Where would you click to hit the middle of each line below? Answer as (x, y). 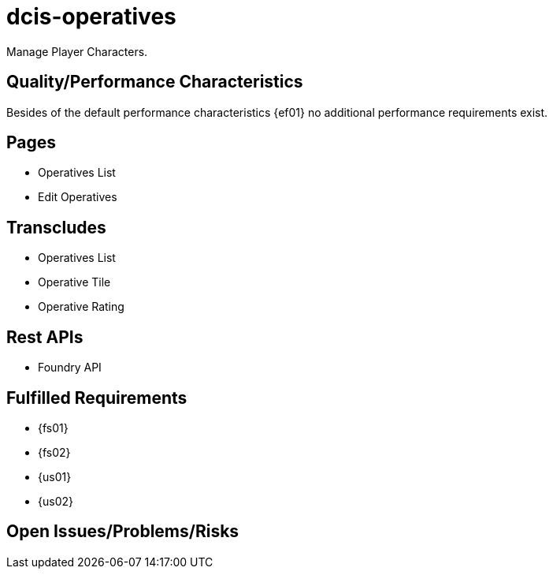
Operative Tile (74, 282)
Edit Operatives (78, 197)
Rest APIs (45, 337)
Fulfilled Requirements (97, 398)
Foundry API (70, 368)
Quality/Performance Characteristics (155, 82)
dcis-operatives (91, 17)
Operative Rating (81, 307)
